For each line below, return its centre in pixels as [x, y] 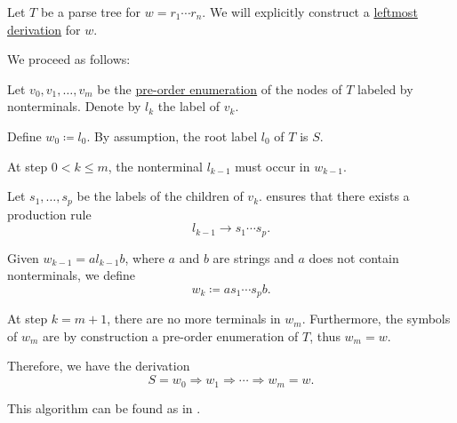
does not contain [354, 257]
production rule [49, 214]
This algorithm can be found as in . [104, 407]
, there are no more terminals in [194, 319]
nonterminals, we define [72, 275]
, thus [325, 335]
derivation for [44, 29]
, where [144, 257]
